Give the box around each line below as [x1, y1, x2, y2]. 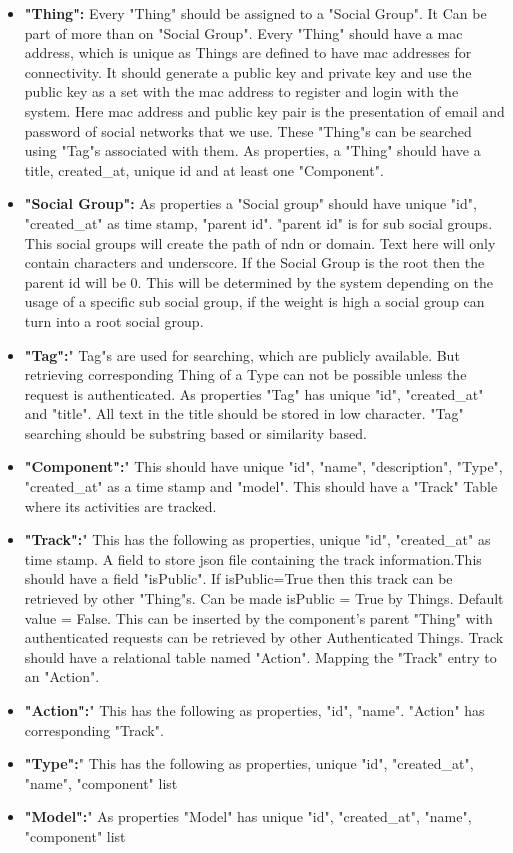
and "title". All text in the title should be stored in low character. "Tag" [24, 403, 464, 424]
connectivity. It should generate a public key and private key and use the [24, 61, 472, 82]
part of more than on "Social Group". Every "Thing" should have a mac [24, 22, 463, 43]
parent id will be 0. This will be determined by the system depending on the [24, 271, 493, 292]
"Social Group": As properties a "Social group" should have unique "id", [24, 193, 477, 214]
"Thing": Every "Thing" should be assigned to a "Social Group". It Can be [24, 3, 487, 23]
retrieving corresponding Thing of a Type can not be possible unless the [24, 364, 467, 385]
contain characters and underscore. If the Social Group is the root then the [24, 252, 485, 273]
